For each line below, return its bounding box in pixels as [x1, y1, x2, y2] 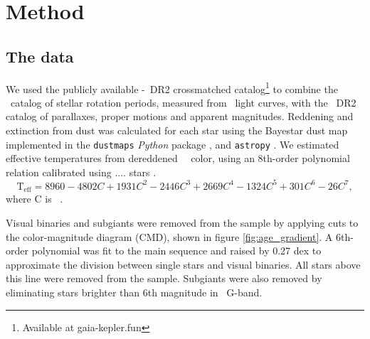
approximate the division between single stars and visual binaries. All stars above [6, 257, 361, 271]
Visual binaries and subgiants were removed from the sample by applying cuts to [6, 215, 359, 230]
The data [6, 45, 74, 67]
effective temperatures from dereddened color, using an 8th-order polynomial [6, 151, 350, 166]
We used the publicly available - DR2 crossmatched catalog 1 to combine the [6, 79, 338, 96]
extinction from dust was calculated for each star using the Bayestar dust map [6, 123, 348, 138]
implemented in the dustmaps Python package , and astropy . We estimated [6, 136, 339, 151]
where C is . [6, 191, 63, 206]
